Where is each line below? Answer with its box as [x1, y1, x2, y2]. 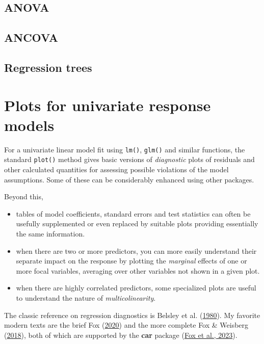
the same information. [16, 228, 85, 239]
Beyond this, [4, 191, 43, 202]
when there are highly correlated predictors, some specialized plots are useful [16, 282, 256, 293]
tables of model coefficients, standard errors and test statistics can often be [16, 208, 251, 219]
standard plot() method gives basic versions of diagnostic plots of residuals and [4, 154, 255, 165]
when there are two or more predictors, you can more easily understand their [16, 245, 257, 256]
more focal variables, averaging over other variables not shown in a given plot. [16, 265, 260, 276]
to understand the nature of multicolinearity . [16, 292, 156, 303]
